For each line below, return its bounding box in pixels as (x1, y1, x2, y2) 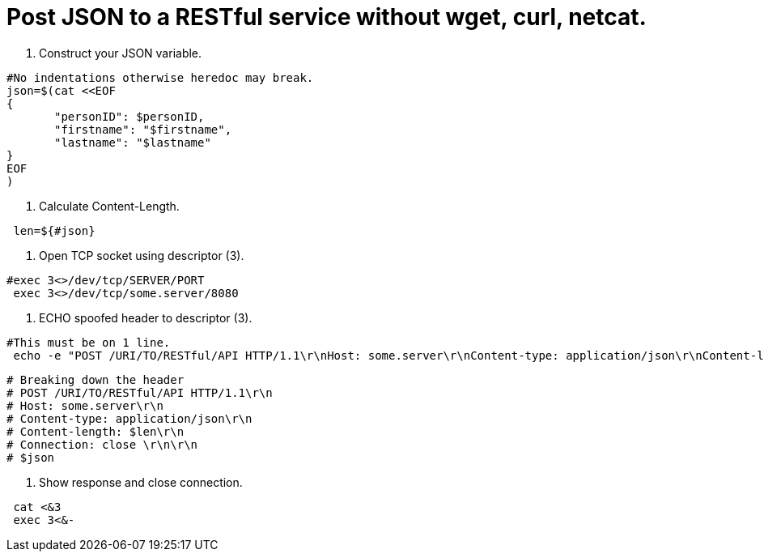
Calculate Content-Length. (39, 198, 180, 213)
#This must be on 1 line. (6, 335, 171, 349)
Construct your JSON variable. (39, 45, 202, 60)
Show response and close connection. (39, 475, 243, 489)
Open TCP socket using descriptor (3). (39, 248, 244, 262)
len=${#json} (13, 224, 95, 237)
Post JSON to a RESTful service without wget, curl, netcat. (6, 3, 647, 31)
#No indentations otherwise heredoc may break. (6, 70, 314, 84)
